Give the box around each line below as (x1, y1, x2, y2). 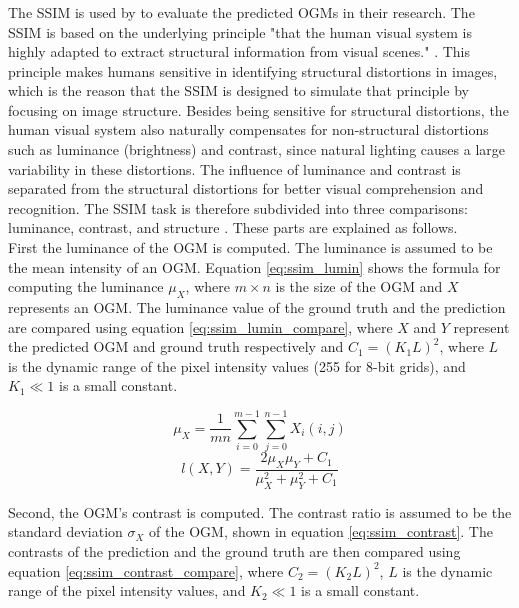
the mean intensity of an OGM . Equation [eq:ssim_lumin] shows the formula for (8, 256, 501, 277)
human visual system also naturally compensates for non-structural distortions (8, 119, 489, 140)
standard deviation (8, 521, 123, 542)
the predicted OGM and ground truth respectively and (8, 336, 344, 357)
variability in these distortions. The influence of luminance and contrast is (8, 158, 461, 179)
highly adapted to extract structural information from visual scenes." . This (8, 41, 471, 62)
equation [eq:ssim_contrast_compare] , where (8, 560, 284, 581)
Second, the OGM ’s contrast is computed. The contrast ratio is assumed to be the (8, 501, 512, 522)
